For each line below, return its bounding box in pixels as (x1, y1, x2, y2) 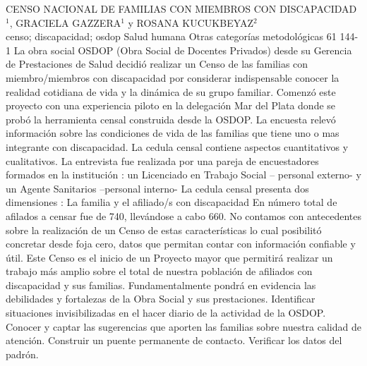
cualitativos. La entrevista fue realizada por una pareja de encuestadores (6, 153, 319, 168)
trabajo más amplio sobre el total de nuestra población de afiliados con (6, 264, 313, 279)
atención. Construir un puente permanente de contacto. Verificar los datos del (6, 333, 342, 348)
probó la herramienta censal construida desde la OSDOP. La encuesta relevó (6, 111, 336, 126)
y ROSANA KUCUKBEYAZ (128, 15, 254, 30)
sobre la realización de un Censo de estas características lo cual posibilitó (6, 222, 322, 237)
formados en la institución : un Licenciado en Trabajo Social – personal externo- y (6, 167, 361, 182)
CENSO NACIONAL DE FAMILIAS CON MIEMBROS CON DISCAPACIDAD (6, 1, 357, 16)
